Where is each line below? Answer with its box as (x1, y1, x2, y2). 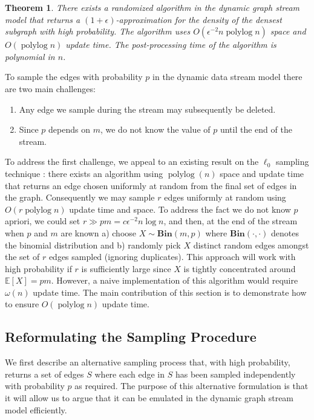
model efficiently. (5, 403, 67, 416)
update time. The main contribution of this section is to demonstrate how (33, 285, 307, 298)
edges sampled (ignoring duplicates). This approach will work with (48, 250, 296, 263)
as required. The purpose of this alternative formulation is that (74, 379, 309, 392)
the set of (5, 250, 40, 263)
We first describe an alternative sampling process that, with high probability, (5, 356, 290, 368)
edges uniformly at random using (164, 191, 286, 204)
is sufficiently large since (81, 262, 171, 275)
